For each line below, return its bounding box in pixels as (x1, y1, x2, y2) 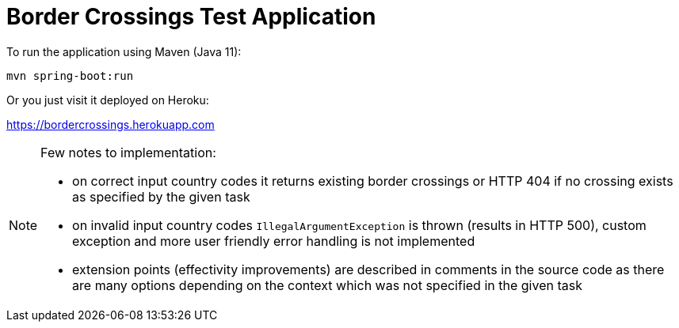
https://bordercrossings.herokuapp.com (6, 117, 215, 131)
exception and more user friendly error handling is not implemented (72, 232, 475, 249)
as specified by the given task (72, 188, 250, 205)
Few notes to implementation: (40, 144, 216, 160)
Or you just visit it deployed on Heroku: (6, 92, 209, 107)
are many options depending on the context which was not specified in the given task (72, 277, 582, 293)
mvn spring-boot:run (6, 69, 134, 82)
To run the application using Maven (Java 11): (6, 44, 242, 58)
